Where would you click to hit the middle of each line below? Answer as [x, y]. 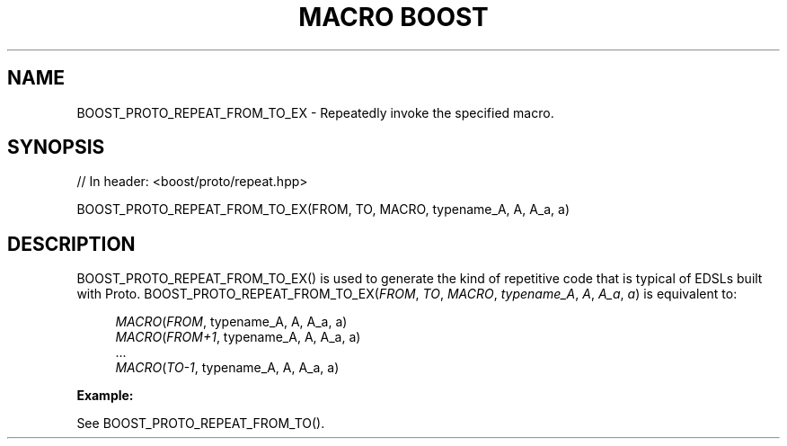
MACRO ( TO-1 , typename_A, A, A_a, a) [227, 368]
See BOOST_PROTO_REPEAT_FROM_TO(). [201, 424]
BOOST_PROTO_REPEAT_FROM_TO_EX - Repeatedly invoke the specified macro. [315, 112]
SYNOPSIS [56, 147]
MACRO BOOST [393, 17]
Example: [105, 396]
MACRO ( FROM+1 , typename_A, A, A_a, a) [238, 337]
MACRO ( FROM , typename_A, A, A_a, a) [231, 322]
